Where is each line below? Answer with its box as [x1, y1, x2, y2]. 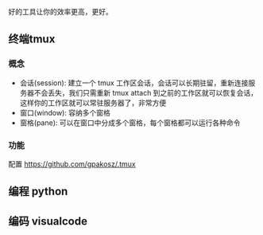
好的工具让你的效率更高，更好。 [8, 7, 113, 16]
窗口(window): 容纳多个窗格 [19, 108, 111, 117]
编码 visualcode [8, 214, 87, 228]
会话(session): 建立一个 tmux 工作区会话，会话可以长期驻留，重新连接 [19, 78, 249, 88]
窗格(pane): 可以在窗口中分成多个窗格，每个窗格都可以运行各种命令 [19, 118, 241, 127]
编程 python [8, 185, 68, 198]
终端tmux [8, 33, 56, 46]
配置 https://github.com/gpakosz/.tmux [8, 159, 137, 169]
